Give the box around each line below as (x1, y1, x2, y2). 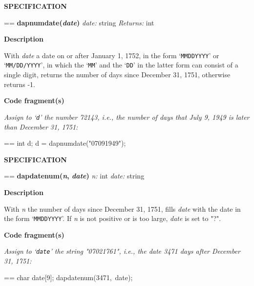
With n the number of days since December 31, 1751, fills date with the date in (4, 203, 241, 214)
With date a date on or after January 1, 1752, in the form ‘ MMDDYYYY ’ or (4, 50, 219, 60)
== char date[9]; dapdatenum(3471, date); (4, 272, 133, 282)
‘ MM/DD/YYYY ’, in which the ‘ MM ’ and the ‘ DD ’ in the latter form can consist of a (4, 60, 238, 70)
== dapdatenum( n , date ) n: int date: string (4, 171, 145, 181)
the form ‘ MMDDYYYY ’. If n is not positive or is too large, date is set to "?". (4, 213, 221, 223)
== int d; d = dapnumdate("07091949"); (4, 138, 126, 148)
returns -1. (4, 79, 35, 89)
